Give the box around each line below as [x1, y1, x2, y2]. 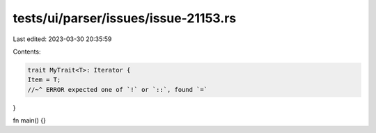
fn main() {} [13, 116, 47, 125]
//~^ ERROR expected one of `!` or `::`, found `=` [27, 86, 208, 93]
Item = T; [27, 76, 61, 84]
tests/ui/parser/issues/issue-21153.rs [13, 10, 237, 26]
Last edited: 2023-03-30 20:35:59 [13, 35, 112, 43]
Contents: [13, 47, 41, 56]
